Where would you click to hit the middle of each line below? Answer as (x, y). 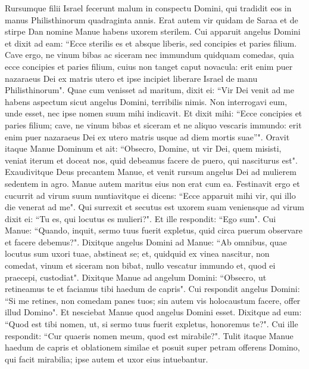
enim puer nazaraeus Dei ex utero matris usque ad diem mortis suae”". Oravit (147, 136)
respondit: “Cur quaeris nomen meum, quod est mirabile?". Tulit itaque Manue (149, 335)
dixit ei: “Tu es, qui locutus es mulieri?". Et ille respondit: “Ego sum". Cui (141, 218)
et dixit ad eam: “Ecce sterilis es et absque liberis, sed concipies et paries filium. (151, 43)
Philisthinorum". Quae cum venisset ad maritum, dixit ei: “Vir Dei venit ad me (149, 90)
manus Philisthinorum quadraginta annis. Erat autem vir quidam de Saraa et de (152, 19)
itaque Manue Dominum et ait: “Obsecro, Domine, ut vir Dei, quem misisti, (143, 148)
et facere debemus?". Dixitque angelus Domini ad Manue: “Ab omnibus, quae (146, 242)
